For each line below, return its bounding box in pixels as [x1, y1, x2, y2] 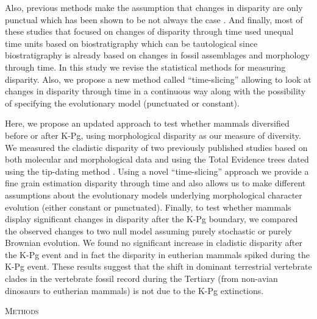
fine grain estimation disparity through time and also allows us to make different [5, 177, 306, 189]
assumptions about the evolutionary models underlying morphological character [5, 188, 302, 201]
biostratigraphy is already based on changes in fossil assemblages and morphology [5, 49, 310, 61]
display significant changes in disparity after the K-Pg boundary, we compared [5, 212, 298, 225]
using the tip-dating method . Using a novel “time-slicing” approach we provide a [5, 164, 309, 177]
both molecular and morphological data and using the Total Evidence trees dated [5, 153, 309, 166]
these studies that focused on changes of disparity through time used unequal [5, 25, 294, 38]
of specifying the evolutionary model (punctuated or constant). [5, 96, 240, 109]
